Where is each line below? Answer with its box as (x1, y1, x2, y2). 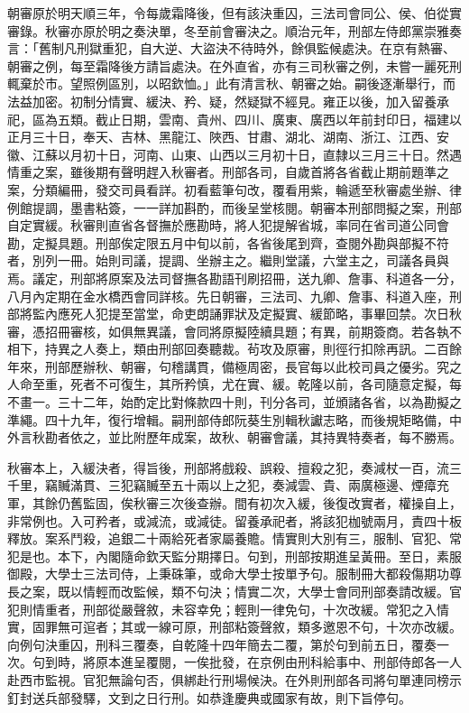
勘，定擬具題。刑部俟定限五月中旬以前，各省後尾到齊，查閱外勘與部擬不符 (7, 233, 449, 252)
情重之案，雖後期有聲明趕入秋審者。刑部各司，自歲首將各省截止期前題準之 (7, 162, 449, 181)
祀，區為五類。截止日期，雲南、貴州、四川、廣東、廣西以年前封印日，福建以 (7, 109, 462, 128)
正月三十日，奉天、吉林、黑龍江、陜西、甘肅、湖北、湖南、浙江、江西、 (7, 127, 437, 146)
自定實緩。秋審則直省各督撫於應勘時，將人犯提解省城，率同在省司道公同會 (7, 216, 449, 235)
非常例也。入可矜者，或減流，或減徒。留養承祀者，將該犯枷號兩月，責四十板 (7, 511, 462, 530)
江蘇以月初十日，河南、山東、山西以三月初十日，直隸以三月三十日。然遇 (32, 144, 462, 163)
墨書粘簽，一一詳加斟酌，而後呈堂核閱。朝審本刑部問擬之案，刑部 (69, 198, 462, 217)
